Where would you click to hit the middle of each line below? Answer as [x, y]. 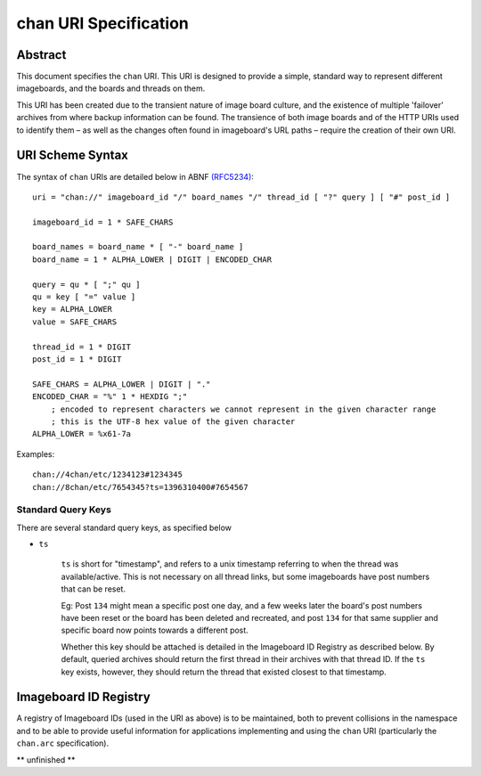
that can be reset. [94, 589]
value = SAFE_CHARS [75, 322]
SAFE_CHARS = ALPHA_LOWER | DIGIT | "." [122, 384]
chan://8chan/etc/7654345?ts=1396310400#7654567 [140, 487]
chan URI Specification [102, 23]
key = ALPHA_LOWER [73, 309]
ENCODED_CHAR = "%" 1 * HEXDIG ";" [110, 397]
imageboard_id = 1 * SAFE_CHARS [103, 222]
